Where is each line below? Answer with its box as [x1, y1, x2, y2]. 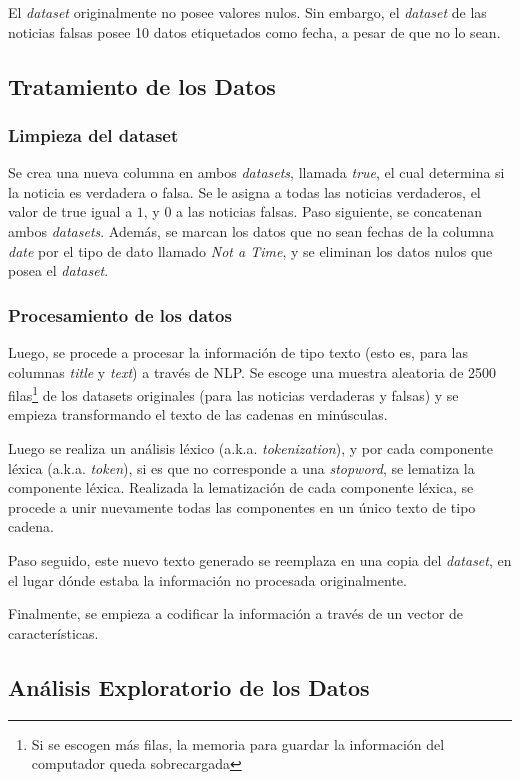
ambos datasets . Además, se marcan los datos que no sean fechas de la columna [8, 220, 494, 241]
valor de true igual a [8, 201, 133, 222]
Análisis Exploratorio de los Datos [8, 671, 370, 702]
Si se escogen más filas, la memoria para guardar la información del [31, 733, 445, 754]
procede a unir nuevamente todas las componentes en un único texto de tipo [8, 496, 476, 517]
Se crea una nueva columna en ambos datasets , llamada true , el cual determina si [8, 162, 505, 183]
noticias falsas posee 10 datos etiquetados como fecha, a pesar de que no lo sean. [8, 21, 501, 42]
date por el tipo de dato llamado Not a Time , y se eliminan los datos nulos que [8, 240, 493, 261]
